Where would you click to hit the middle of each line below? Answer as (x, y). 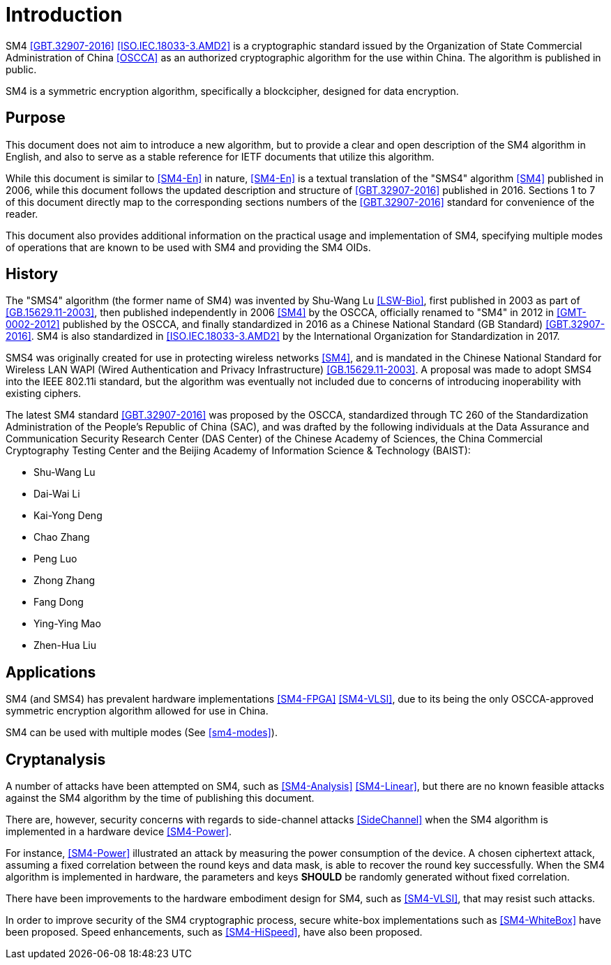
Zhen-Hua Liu (65, 645)
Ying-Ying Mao (67, 624)
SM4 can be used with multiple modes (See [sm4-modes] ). (142, 733)
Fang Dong (59, 602)
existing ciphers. (44, 394)
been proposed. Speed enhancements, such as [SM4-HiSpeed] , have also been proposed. (214, 932)
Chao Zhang (62, 537)
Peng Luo (55, 559)
